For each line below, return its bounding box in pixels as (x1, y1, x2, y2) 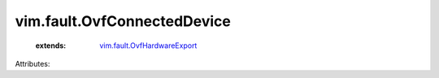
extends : (35, 41, 67, 50)
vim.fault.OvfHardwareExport (99, 41, 198, 50)
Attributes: (15, 58, 50, 68)
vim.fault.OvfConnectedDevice (15, 12, 231, 30)
